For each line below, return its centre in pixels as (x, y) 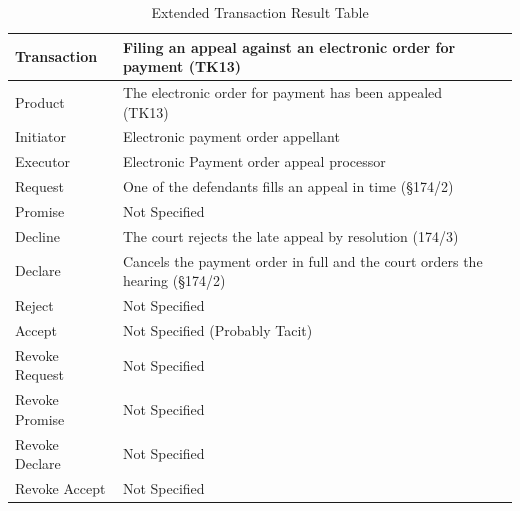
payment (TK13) (182, 66)
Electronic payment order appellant (231, 136)
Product (40, 101)
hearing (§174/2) (174, 280)
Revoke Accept (60, 488)
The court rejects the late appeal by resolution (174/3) (290, 235)
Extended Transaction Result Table (260, 12)
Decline (37, 235)
